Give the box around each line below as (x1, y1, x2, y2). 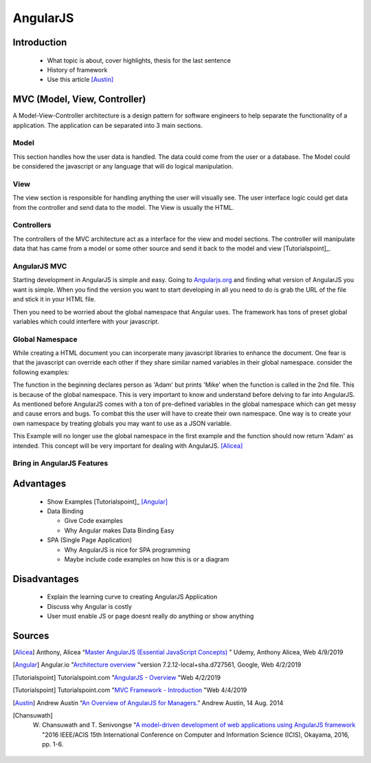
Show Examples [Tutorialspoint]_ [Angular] (47, 497, 168, 506)
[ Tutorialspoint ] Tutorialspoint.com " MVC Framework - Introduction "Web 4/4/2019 (12, 686, 247, 694)
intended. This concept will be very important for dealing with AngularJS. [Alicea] (12, 441, 243, 450)
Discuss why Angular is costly (47, 602, 132, 610)
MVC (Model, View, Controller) (12, 94, 146, 105)
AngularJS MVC (12, 261, 67, 271)
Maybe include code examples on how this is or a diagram (64, 555, 229, 563)
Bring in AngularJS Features (12, 458, 109, 468)
